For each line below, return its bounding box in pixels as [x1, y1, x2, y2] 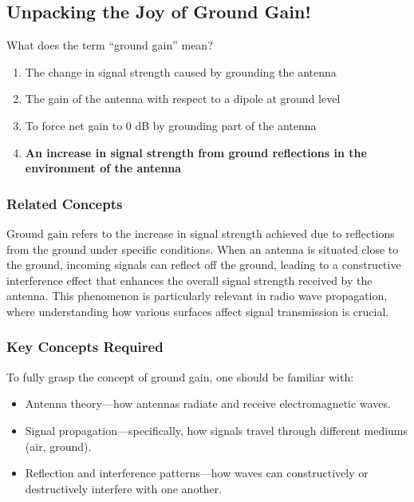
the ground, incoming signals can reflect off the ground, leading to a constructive [6, 256, 401, 273]
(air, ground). [25, 437, 92, 454]
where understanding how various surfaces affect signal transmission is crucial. [6, 302, 389, 319]
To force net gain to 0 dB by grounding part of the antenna [25, 117, 317, 133]
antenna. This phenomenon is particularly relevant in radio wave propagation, [6, 287, 388, 304]
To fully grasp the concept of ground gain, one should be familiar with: [6, 368, 354, 385]
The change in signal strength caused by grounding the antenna [25, 63, 337, 80]
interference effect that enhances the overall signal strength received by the [6, 271, 373, 288]
